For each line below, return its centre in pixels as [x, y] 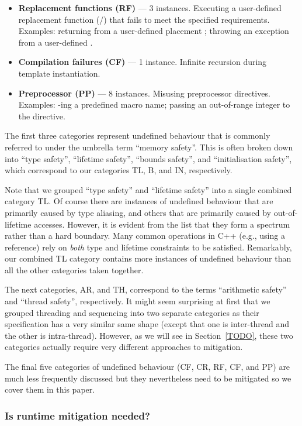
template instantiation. [59, 73]
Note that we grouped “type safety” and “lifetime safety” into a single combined [148, 189]
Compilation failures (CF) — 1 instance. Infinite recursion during [143, 62]
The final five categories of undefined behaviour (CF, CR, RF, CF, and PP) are [147, 367]
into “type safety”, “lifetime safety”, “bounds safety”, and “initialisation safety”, [148, 158]
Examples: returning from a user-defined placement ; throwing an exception [154, 31]
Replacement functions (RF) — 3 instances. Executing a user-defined [150, 8]
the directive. [42, 116]
